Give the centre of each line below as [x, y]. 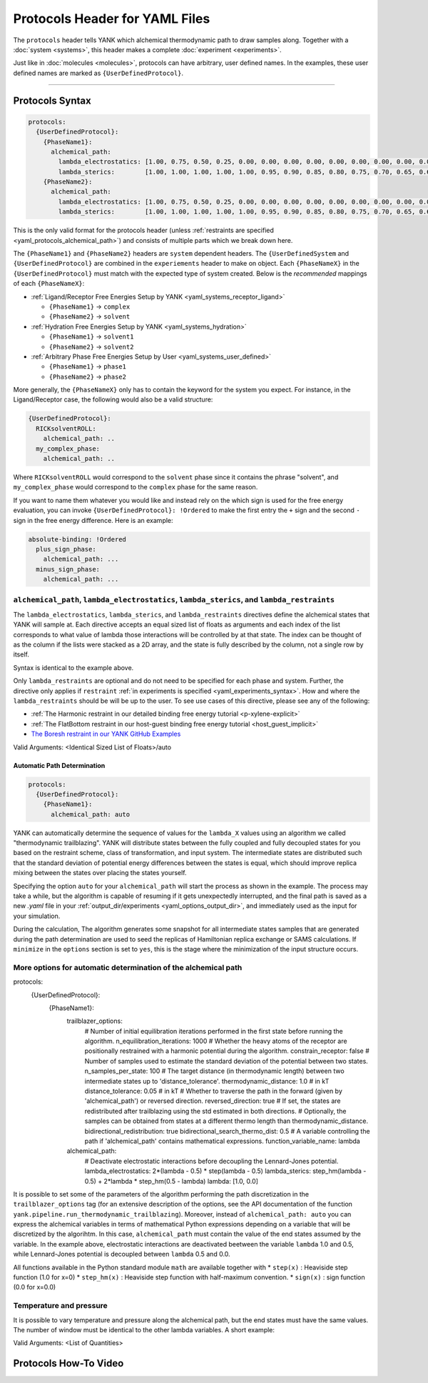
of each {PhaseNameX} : [49, 284]
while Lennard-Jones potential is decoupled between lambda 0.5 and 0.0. [122, 1254]
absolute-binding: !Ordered [77, 539]
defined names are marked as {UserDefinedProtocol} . [98, 73]
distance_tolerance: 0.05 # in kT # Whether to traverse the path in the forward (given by [213, 1091]
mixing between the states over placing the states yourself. [100, 873]
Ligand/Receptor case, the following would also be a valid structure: [113, 399]
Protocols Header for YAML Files [112, 19]
